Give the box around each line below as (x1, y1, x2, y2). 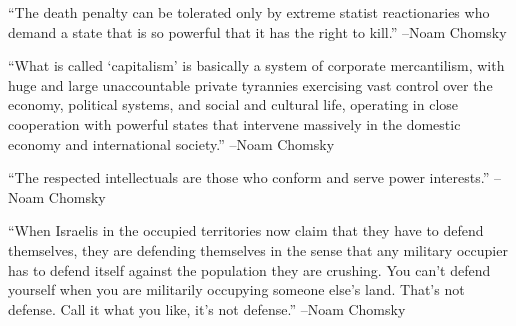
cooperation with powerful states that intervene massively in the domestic (8, 113, 461, 134)
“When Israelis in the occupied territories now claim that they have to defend (8, 220, 484, 241)
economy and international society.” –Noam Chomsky (8, 133, 335, 154)
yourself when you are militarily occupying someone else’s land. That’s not (8, 279, 465, 300)
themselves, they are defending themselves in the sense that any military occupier (8, 239, 508, 260)
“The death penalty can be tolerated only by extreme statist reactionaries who (8, 2, 490, 22)
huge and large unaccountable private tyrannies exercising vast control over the (8, 74, 493, 95)
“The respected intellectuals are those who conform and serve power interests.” (8, 167, 490, 188)
